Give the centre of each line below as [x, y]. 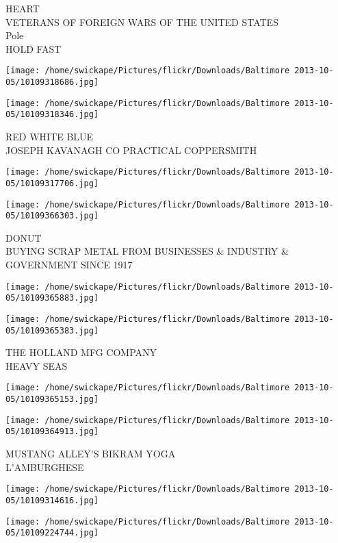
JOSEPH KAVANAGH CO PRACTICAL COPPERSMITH [131, 150]
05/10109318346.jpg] [52, 115]
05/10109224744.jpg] [52, 533]
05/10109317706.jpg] [52, 183]
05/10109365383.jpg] [52, 330]
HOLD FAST [34, 48]
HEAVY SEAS [37, 365]
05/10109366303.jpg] [52, 216]
